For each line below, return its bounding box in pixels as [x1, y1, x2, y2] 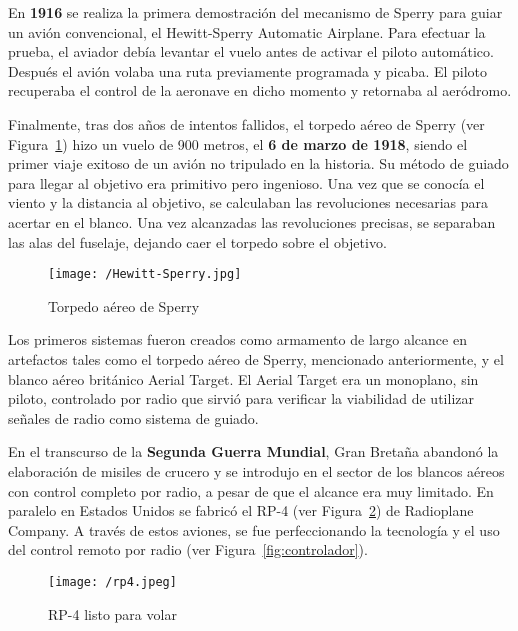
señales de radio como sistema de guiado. [8, 407, 259, 428]
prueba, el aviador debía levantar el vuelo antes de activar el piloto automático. [8, 41, 494, 62]
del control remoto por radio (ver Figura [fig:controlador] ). [8, 539, 368, 560]
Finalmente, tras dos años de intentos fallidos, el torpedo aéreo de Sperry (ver [8, 113, 485, 134]
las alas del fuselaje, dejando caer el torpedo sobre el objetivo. [8, 231, 387, 252]
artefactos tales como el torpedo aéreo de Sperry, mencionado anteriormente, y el [8, 348, 504, 369]
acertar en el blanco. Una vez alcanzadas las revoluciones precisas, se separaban [8, 211, 496, 232]
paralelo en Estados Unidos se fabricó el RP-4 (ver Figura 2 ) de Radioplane [8, 500, 474, 521]
